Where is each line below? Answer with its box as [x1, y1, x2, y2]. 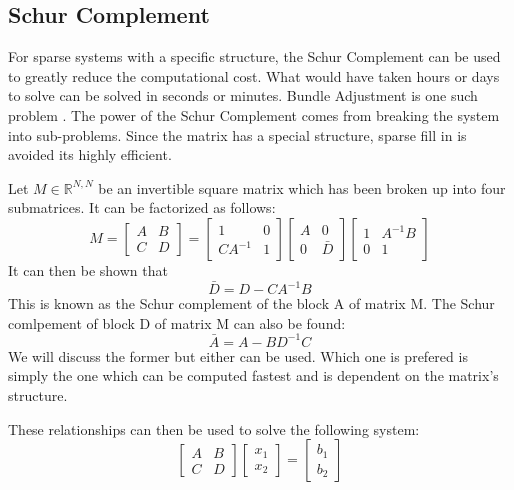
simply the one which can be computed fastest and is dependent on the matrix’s [8, 365, 499, 386]
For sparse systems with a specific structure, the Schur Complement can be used [8, 46, 501, 67]
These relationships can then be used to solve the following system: [8, 418, 420, 439]
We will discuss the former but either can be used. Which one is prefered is [8, 345, 468, 366]
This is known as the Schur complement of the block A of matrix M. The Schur [8, 293, 495, 314]
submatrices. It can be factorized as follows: [8, 197, 276, 218]
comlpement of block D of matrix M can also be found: [8, 312, 346, 333]
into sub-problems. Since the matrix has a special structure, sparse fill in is [8, 124, 467, 145]
